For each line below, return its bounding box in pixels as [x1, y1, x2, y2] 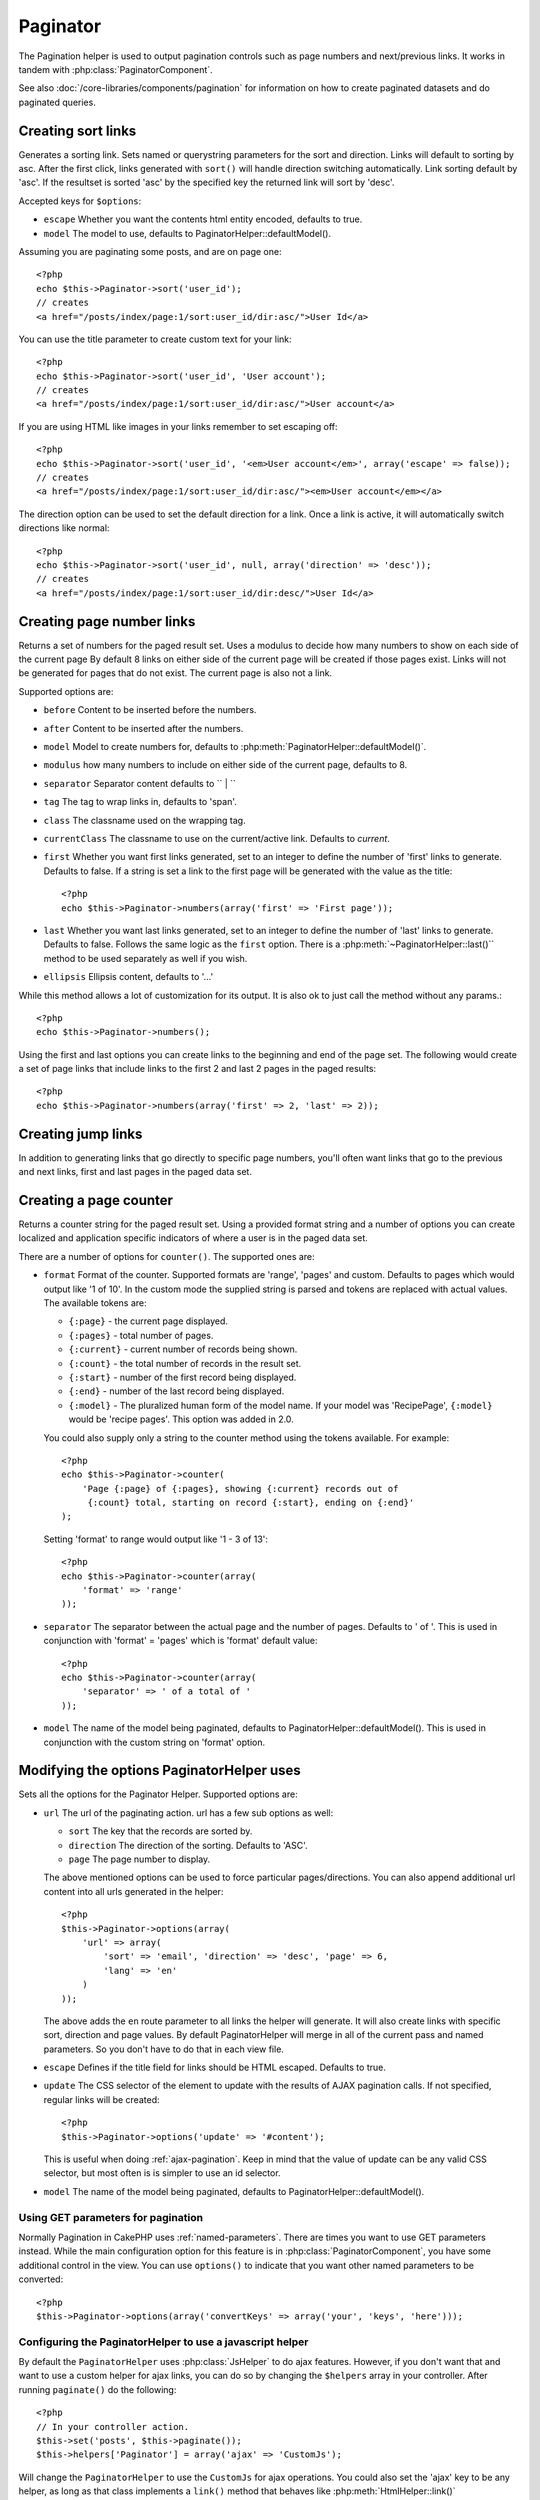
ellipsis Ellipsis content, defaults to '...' [43, 971, 214, 983]
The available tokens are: [43, 1297, 147, 1309]
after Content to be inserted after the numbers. [43, 722, 244, 734]
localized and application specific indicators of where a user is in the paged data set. [18, 1232, 369, 1244]
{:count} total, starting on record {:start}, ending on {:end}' [87, 1497, 415, 1509]
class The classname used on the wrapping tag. [43, 814, 246, 826]
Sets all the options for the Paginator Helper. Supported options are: [18, 1788, 299, 1800]
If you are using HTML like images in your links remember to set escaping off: [18, 420, 339, 432]
